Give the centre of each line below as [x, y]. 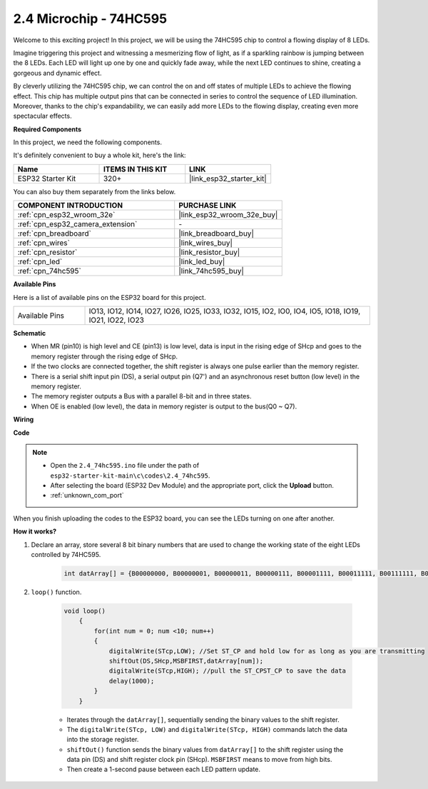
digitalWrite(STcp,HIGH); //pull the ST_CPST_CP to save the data [227, 671]
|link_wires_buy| [206, 243]
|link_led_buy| [202, 262]
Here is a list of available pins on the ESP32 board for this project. [109, 297]
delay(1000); [132, 681]
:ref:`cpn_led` [40, 262]
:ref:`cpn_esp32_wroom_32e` [66, 215]
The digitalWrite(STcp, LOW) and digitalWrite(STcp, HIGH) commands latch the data [207, 729]
